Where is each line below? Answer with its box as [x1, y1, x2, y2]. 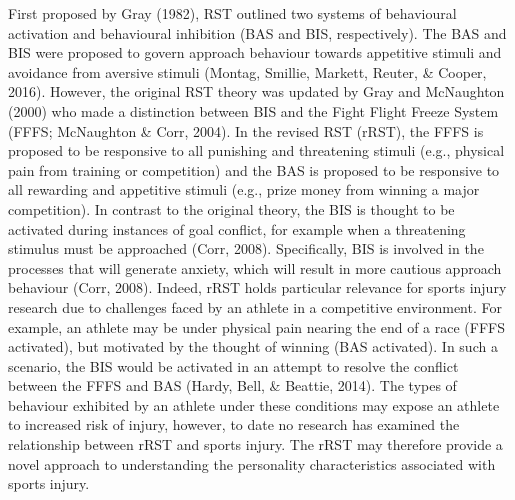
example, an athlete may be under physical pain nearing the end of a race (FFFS [8, 316, 506, 337]
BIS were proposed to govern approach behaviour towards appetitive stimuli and [8, 42, 502, 63]
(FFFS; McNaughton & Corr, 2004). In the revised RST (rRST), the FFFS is [8, 120, 484, 141]
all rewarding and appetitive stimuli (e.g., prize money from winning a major [8, 179, 480, 200]
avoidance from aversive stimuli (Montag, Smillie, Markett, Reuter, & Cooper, [8, 61, 487, 82]
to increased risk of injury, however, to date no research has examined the [8, 414, 460, 435]
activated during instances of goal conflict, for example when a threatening [8, 218, 466, 239]
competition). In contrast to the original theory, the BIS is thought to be [8, 198, 455, 219]
